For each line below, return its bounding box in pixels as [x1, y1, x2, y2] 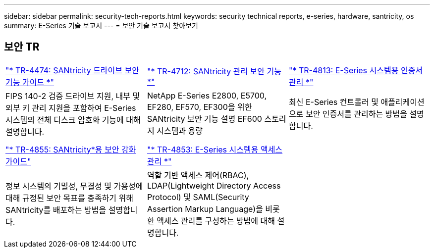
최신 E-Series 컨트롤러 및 [288, 97, 379, 107]
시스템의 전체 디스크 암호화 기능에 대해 [5, 114, 141, 125]
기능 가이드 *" [5, 77, 54, 87]
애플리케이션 [380, 97, 425, 107]
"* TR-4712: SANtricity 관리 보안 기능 [147, 66, 281, 76]
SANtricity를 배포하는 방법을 [5, 204, 107, 215]
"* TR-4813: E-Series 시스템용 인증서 [288, 65, 423, 75]
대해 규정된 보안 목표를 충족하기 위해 [5, 193, 134, 203]
